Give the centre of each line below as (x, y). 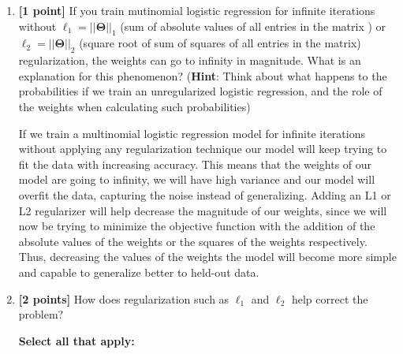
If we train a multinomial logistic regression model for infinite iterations (192, 133)
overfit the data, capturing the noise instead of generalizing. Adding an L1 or (205, 194)
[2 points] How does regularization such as (124, 298)
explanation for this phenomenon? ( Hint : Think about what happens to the (203, 75)
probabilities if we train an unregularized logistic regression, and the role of (200, 91)
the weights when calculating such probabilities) (134, 106)
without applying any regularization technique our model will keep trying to (203, 149)
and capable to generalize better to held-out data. (139, 272)
